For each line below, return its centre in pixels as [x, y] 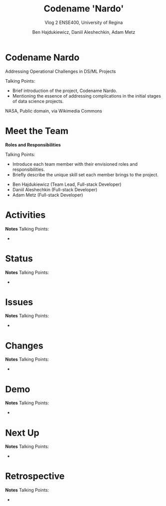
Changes [24, 345]
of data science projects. [38, 101]
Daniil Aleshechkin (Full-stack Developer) [55, 189]
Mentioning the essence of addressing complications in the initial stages [86, 96]
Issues [19, 302]
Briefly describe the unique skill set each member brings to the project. [85, 174]
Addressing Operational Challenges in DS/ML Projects [61, 71]
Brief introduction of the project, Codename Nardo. [65, 91]
